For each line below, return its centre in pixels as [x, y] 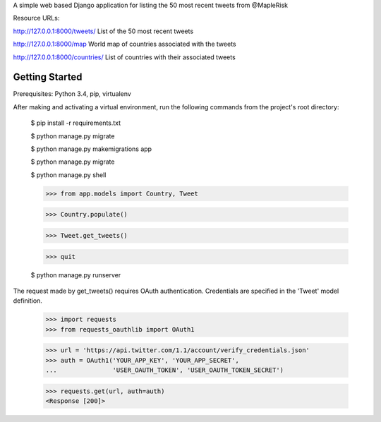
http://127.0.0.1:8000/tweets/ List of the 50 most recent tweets [103, 31]
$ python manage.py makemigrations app [91, 149]
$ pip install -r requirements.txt [76, 123]
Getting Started [48, 77]
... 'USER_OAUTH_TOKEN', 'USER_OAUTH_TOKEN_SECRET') [165, 370]
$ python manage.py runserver [76, 275]
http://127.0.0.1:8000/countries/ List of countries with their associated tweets [124, 57]
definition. [28, 301]
